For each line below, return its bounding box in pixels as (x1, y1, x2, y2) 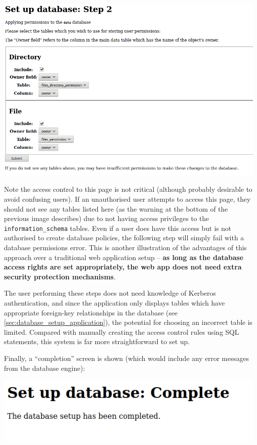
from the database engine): (4, 362, 85, 373)
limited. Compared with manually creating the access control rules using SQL (4, 326, 239, 337)
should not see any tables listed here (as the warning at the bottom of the (4, 203, 228, 214)
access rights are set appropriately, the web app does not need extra (4, 262, 242, 272)
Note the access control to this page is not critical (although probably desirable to (4, 184, 253, 194)
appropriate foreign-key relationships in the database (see (4, 307, 178, 317)
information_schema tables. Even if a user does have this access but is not (4, 222, 231, 233)
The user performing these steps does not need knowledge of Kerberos (4, 288, 216, 298)
